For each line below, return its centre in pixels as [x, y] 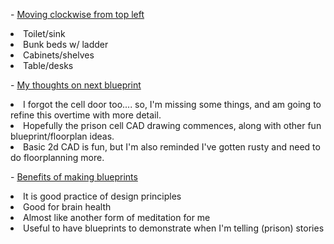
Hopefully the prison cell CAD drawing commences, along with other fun [172, 125]
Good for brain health [67, 207]
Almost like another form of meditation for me [117, 217]
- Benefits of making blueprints [74, 177]
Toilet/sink [44, 33]
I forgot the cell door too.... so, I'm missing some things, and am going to [172, 104]
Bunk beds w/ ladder [66, 44]
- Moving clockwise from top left [77, 14]
